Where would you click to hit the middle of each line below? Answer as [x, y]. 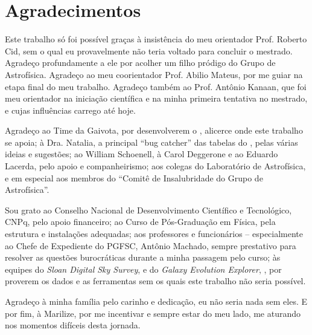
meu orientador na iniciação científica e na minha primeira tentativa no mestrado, [156, 98]
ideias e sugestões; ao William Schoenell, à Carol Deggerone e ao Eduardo [142, 154]
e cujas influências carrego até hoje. [70, 110]
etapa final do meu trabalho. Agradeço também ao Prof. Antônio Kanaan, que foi [156, 86]
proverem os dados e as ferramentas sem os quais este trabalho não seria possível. [155, 281]
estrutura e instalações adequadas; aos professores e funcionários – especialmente [154, 234]
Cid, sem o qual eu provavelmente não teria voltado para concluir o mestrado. [149, 50]
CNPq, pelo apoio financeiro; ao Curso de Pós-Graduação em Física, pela [140, 222]
